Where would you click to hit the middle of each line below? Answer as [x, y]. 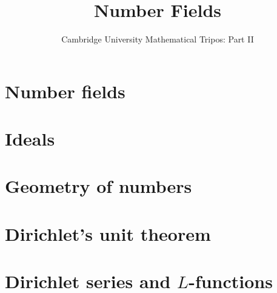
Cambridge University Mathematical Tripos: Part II [158, 39]
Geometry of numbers [98, 186]
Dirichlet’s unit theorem [108, 233]
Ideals [30, 139]
